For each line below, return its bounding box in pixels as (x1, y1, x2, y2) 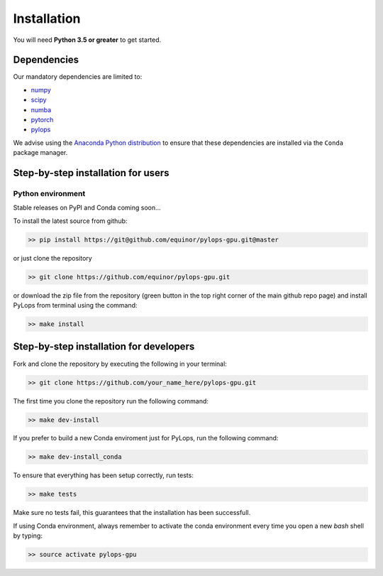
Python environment (13, 188, 86, 198)
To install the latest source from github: (13, 217, 128, 225)
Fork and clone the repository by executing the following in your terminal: (13, 359, 227, 368)
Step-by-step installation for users (13, 167, 170, 179)
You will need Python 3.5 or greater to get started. (13, 36, 162, 44)
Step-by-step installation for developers (13, 341, 195, 353)
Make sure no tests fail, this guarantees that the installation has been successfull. (13, 509, 251, 517)
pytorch (30, 116, 54, 124)
